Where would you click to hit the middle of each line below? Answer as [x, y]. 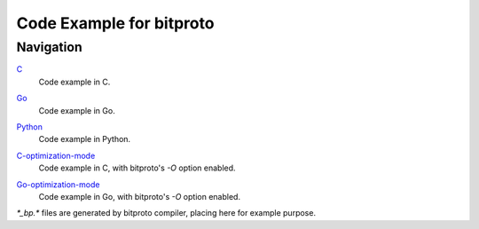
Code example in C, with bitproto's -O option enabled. [137, 168]
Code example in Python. [85, 139]
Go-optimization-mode [58, 184]
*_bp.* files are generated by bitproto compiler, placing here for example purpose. [166, 213]
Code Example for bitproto [115, 23]
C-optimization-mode [56, 155]
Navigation [50, 47]
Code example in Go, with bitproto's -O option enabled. [140, 196]
